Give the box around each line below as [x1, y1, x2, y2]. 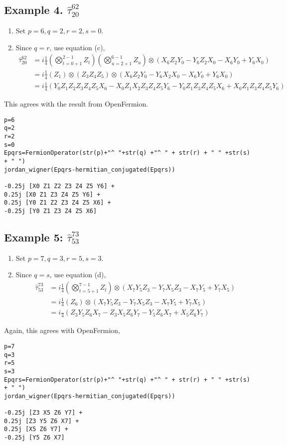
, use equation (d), [49, 269, 106, 280]
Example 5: [4, 229, 63, 245]
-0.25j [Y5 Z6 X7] [4, 434, 65, 442]
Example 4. [4, 2, 63, 17]
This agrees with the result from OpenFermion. [4, 99, 148, 109]
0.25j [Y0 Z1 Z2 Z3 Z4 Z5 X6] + [4, 199, 111, 207]
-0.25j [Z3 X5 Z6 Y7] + [4, 409, 83, 417]
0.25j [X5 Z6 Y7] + [4, 426, 68, 433]
